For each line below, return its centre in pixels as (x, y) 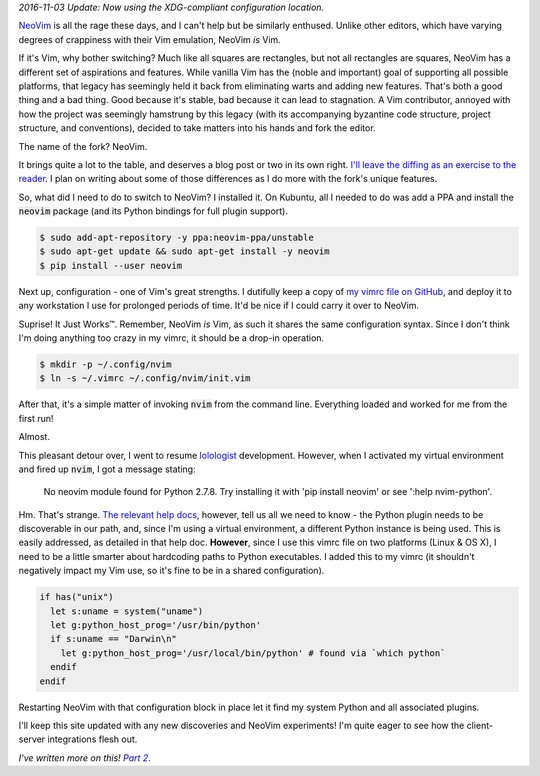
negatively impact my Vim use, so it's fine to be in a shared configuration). (171, 571)
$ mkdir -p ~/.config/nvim (105, 364)
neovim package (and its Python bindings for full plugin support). (153, 211)
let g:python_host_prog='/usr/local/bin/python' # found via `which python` (253, 653)
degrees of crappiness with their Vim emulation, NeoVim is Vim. (150, 39)
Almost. (34, 437)
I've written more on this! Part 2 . (85, 757)
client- (480, 725)
